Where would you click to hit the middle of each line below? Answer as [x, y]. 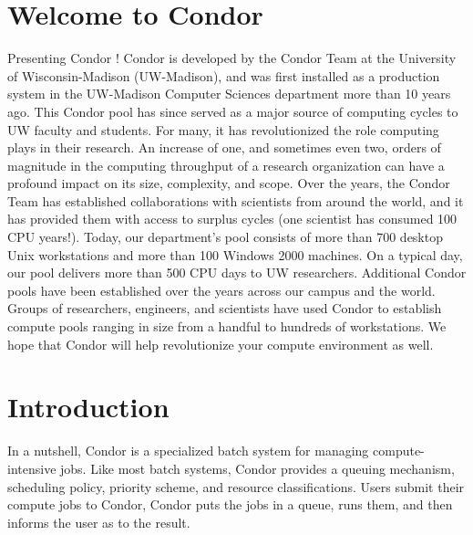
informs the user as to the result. [99, 522]
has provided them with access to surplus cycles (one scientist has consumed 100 [232, 219]
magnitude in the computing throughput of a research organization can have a [226, 165]
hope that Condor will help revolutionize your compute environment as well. [221, 344]
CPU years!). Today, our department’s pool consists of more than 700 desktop [225, 237]
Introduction [88, 407]
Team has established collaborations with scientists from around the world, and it [236, 200]
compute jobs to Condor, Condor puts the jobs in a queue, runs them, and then [230, 504]
